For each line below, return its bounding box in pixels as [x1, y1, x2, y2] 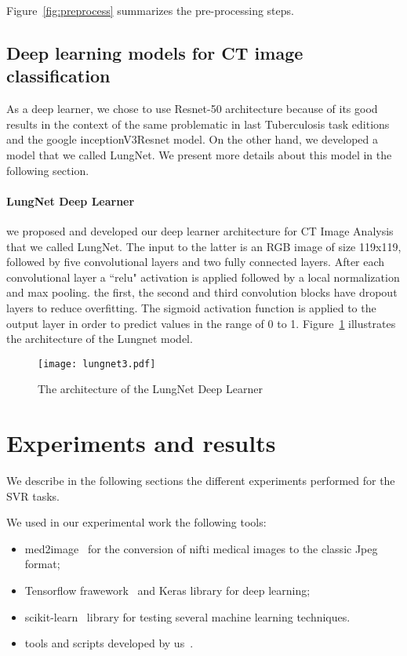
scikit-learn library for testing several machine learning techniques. [24, 608, 351, 625]
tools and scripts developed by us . [24, 635, 194, 651]
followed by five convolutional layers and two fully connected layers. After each [6, 253, 385, 270]
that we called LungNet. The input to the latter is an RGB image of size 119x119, [6, 238, 402, 254]
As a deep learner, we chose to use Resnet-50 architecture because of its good [6, 100, 378, 117]
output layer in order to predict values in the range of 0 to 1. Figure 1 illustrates [6, 315, 396, 331]
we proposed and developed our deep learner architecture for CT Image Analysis [6, 222, 394, 239]
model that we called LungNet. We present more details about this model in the [6, 146, 392, 162]
